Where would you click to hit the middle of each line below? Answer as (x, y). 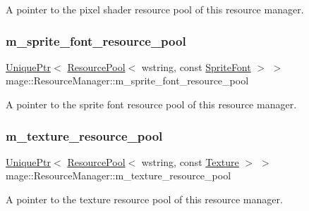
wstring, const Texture (190, 161)
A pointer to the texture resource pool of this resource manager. (144, 199)
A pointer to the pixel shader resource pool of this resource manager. (155, 9)
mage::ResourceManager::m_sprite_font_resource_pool (127, 81)
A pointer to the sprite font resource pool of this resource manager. (151, 104)
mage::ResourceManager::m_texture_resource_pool (119, 175)
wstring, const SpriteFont (196, 66)
